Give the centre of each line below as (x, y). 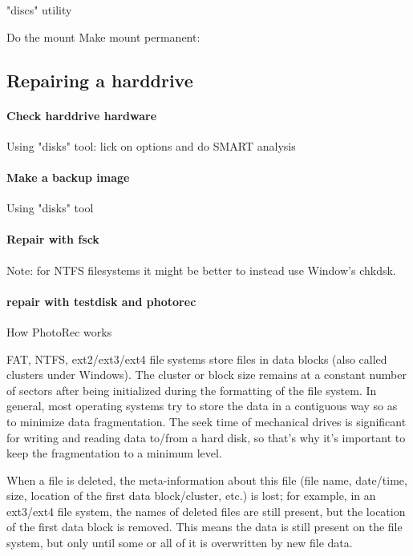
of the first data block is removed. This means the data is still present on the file (204, 527)
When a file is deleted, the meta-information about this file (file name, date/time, (207, 479)
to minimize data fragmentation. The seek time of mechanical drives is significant (206, 421)
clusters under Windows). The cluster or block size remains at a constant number (206, 375)
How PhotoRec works (59, 331)
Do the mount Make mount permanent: (103, 36)
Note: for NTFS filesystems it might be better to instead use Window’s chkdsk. (201, 270)
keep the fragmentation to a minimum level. (114, 453)
